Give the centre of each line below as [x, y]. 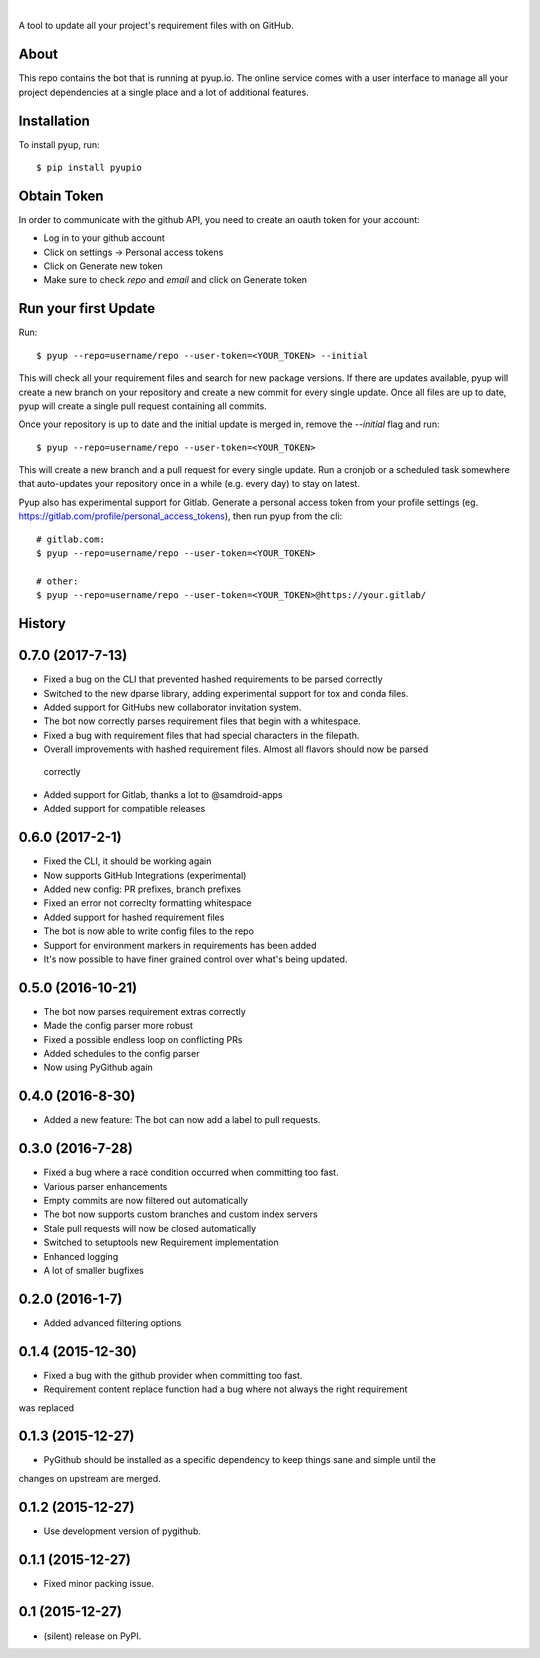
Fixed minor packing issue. [99, 1583]
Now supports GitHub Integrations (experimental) [145, 875]
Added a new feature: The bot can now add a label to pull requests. [182, 1120]
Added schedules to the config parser [121, 1053]
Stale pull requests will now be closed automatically [150, 1228]
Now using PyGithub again [98, 1067]
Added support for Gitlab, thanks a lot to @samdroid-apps [163, 794]
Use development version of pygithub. [122, 1531]
